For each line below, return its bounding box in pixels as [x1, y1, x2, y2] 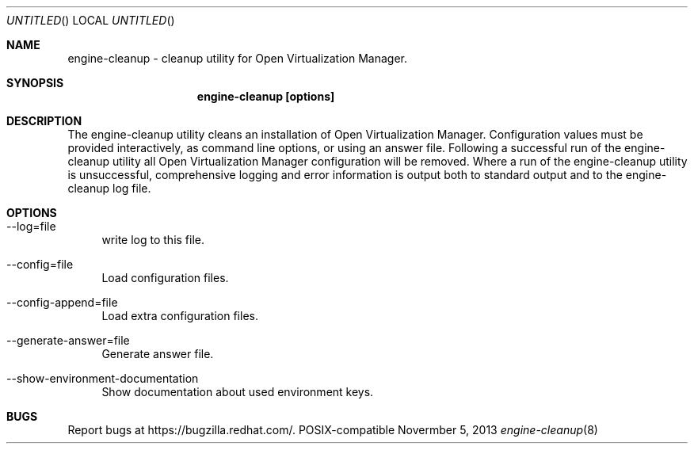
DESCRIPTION [6, 114, 82, 128]
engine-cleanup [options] [196, 90, 335, 103]
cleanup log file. [67, 181, 151, 195]
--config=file [6, 257, 74, 271]
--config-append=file [6, 296, 118, 309]
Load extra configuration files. [101, 309, 258, 322]
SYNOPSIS [6, 76, 64, 90]
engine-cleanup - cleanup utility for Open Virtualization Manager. [67, 51, 408, 65]
